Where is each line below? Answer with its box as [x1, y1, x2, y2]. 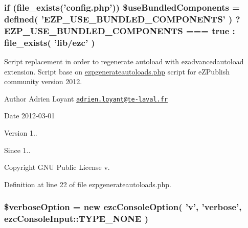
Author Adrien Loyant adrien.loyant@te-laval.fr [4, 93, 168, 104]
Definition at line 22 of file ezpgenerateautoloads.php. [4, 179, 172, 189]
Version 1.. [4, 128, 37, 138]
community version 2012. [4, 76, 82, 87]
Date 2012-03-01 [4, 110, 55, 121]
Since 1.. [4, 144, 31, 155]
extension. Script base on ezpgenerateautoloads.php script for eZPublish [4, 66, 230, 77]
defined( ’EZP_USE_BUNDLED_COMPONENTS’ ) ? [4, 12, 240, 25]
